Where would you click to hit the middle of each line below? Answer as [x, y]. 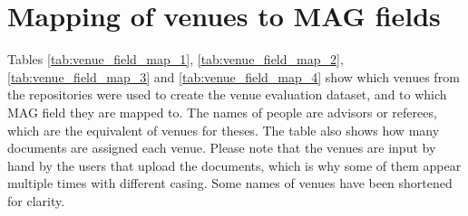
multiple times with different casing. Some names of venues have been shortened [230, 183]
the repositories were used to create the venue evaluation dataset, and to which [227, 94]
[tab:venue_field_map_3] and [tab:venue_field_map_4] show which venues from [234, 76]
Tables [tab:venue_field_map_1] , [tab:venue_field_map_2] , [175, 59]
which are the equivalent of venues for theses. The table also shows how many [224, 130]
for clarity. [36, 200]
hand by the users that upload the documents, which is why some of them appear [234, 165]
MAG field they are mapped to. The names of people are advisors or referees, [222, 112]
